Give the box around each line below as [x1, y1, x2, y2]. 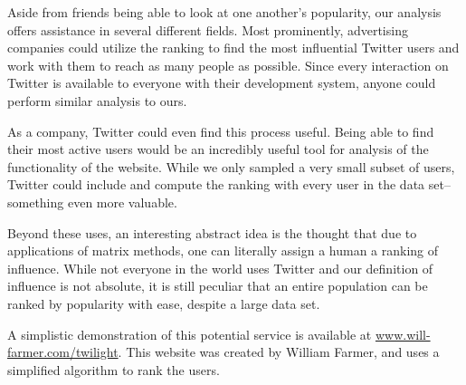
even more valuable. [67, 192, 177, 211]
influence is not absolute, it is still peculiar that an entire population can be [7, 276, 428, 295]
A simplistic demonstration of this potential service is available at [7, 324, 372, 343]
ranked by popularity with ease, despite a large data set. [7, 294, 320, 313]
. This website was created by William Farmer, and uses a [118, 342, 440, 361]
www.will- [375, 324, 431, 343]
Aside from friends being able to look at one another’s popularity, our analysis [7, 3, 442, 21]
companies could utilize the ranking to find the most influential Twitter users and [7, 38, 460, 57]
